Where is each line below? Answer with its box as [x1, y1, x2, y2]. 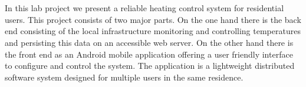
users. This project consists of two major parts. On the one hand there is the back [5, 13, 301, 25]
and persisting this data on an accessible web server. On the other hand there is [5, 36, 294, 48]
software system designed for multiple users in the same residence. [5, 71, 244, 83]
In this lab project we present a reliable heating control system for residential [5, 2, 284, 14]
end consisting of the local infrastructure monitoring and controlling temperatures [5, 25, 301, 37]
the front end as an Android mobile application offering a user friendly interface [5, 48, 293, 60]
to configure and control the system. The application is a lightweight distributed [5, 59, 295, 72]
